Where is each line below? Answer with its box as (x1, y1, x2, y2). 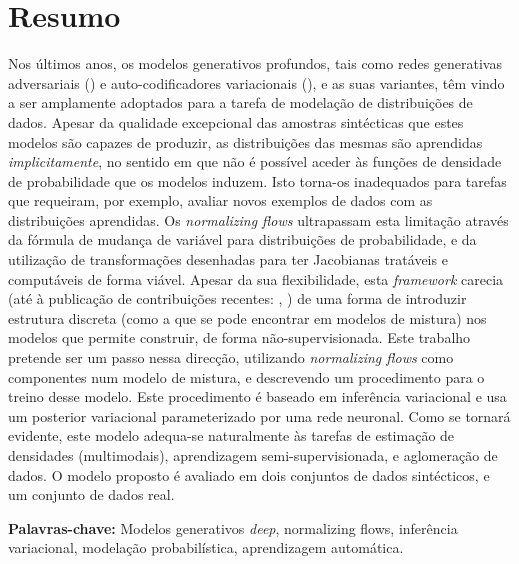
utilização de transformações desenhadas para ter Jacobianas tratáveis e (8, 249, 448, 270)
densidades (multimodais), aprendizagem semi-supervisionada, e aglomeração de (8, 445, 498, 465)
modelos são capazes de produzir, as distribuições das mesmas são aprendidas (8, 131, 483, 152)
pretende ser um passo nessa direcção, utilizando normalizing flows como (8, 347, 454, 368)
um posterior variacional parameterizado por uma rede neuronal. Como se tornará (8, 405, 511, 426)
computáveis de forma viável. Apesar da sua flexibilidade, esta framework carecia (8, 268, 504, 289)
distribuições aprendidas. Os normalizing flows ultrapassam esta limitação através (8, 209, 509, 230)
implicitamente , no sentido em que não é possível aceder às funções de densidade (8, 151, 502, 172)
